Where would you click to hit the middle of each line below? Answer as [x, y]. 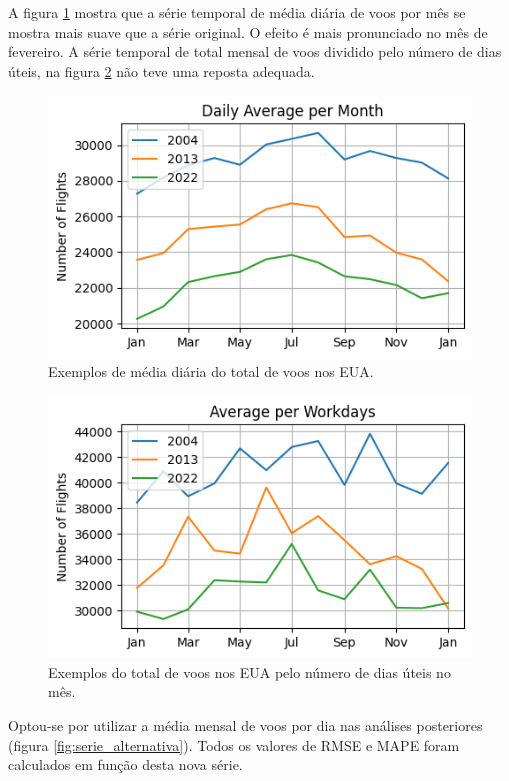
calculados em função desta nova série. [125, 764]
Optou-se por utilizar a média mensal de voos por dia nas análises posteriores [245, 725]
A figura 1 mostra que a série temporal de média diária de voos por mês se [237, 12]
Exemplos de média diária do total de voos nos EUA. [211, 371]
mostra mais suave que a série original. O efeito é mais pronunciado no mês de [248, 31]
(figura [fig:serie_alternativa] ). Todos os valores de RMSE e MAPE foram [234, 744]
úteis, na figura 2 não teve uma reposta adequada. [161, 70]
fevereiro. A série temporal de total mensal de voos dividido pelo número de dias [255, 51]
